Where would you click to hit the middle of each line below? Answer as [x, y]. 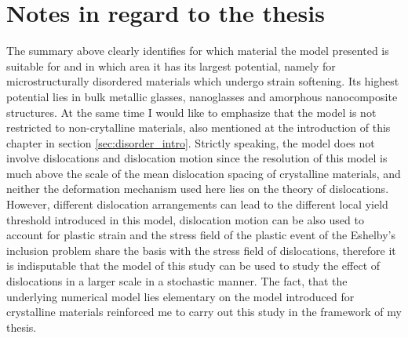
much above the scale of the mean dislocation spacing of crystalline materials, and [204, 173]
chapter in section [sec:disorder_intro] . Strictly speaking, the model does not [191, 142]
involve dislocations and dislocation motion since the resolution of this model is [197, 158]
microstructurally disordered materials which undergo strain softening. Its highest [203, 81]
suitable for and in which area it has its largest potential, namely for [171, 65]
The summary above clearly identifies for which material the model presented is [198, 51]
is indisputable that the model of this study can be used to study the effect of [193, 265]
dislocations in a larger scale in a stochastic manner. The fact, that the [177, 281]
